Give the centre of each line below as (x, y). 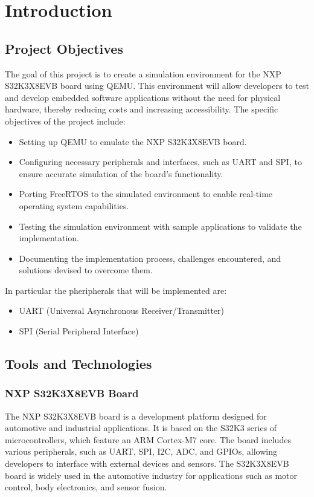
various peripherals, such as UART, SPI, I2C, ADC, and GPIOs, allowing (141, 451)
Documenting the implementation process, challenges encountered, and (150, 258)
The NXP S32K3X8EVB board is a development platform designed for (136, 416)
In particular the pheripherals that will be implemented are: (116, 290)
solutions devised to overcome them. (86, 270)
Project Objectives (64, 48)
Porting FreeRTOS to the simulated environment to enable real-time (146, 194)
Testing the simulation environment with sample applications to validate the (160, 226)
